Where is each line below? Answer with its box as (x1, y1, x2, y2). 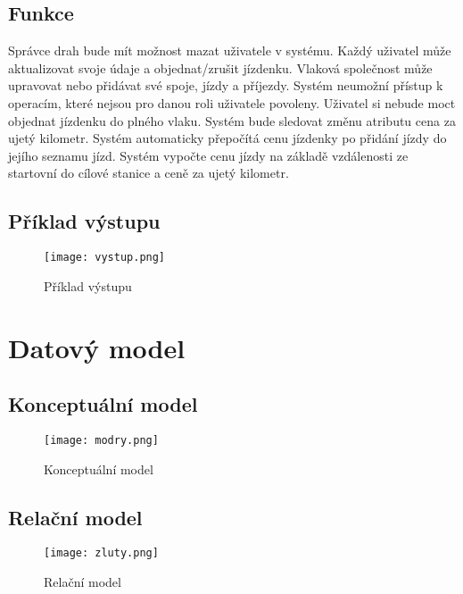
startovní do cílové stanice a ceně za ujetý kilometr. (8, 163, 289, 182)
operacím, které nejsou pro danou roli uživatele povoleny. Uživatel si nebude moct (8, 93, 456, 112)
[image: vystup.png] (44, 251, 166, 264)
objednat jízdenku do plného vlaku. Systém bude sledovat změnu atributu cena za (8, 111, 456, 130)
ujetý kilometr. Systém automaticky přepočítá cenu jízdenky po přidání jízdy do (8, 129, 447, 147)
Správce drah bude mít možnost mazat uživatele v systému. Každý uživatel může (8, 41, 451, 60)
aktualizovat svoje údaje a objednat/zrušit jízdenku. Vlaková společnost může (8, 58, 433, 77)
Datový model (8, 329, 186, 365)
